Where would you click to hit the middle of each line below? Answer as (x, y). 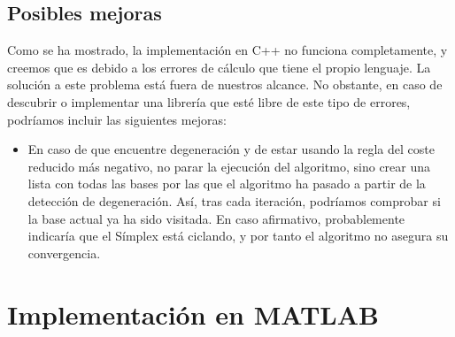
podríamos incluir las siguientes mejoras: (117, 119)
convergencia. (64, 253)
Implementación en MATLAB (193, 314)
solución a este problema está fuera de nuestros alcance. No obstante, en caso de (225, 84)
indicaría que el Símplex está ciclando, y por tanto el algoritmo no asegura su (238, 236)
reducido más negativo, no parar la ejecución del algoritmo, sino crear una (229, 166)
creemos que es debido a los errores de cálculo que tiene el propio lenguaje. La (219, 67)
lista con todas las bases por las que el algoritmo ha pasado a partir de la (227, 184)
